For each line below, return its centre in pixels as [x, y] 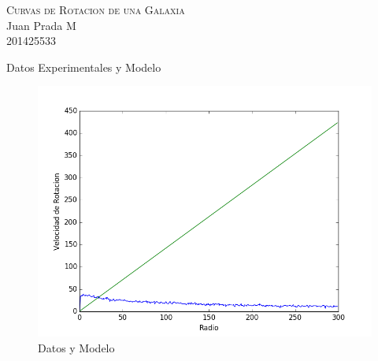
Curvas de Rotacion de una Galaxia [96, 9]
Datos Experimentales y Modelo [84, 67]
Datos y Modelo [76, 347]
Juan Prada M [41, 25]
